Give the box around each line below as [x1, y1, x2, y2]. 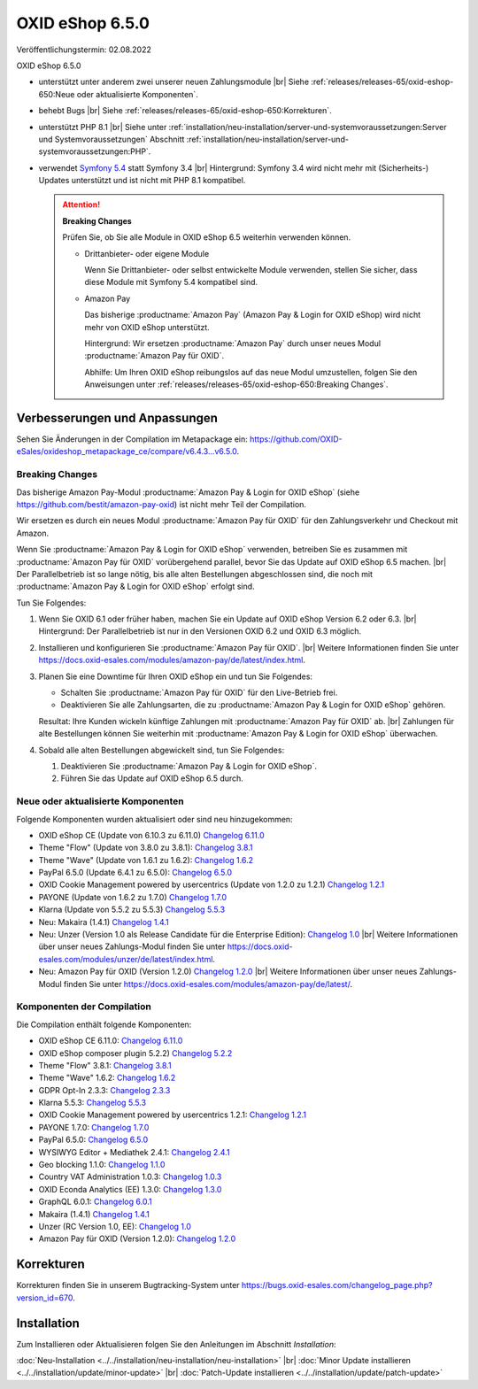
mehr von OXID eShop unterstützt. [84, 321, 210, 332]
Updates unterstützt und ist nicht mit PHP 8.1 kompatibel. [38, 175, 246, 186]
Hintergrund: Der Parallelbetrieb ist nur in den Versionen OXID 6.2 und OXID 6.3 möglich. [38, 626, 362, 637]
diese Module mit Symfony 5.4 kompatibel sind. [84, 277, 258, 288]
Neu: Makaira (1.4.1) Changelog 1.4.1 [38, 916, 169, 927]
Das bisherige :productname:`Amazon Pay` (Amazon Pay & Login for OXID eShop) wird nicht [84, 310, 420, 320]
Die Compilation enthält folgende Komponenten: [16, 1019, 192, 1030]
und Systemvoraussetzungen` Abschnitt [38, 134, 185, 144]
